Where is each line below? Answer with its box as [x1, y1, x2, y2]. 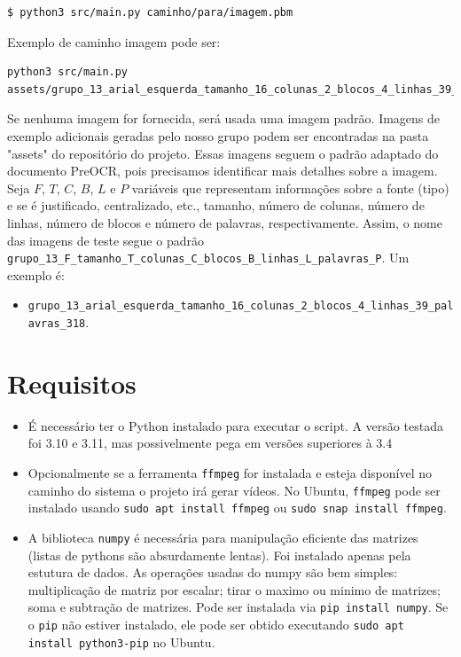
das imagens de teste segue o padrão [7, 231, 204, 249]
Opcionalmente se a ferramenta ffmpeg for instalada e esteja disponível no [27, 464, 432, 481]
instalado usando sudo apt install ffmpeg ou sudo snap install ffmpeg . [27, 498, 447, 517]
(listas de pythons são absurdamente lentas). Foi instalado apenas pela [27, 545, 411, 564]
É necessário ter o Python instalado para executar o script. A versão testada [27, 416, 443, 434]
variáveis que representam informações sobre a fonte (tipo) [131, 178, 449, 197]
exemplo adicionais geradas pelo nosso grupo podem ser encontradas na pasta [7, 126, 429, 145]
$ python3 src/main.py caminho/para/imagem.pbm [7, 6, 293, 19]
